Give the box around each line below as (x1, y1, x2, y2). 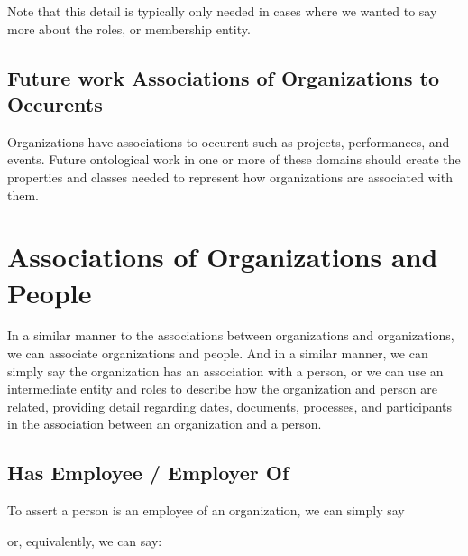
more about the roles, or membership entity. (7, 19, 251, 38)
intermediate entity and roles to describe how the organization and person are (7, 379, 437, 398)
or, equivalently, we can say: (7, 531, 162, 550)
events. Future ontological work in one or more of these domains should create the (7, 150, 461, 169)
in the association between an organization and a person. (7, 414, 322, 433)
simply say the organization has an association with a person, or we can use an (7, 361, 444, 380)
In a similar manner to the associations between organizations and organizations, (7, 326, 454, 345)
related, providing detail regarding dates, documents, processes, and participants (7, 396, 453, 415)
